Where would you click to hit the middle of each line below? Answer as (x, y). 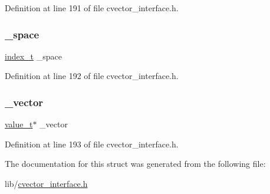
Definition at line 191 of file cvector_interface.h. (92, 8)
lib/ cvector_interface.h (46, 183)
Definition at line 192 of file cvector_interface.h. (92, 76)
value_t (19, 124)
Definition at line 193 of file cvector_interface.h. (92, 144)
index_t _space (33, 56)
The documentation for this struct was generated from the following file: (135, 164)
